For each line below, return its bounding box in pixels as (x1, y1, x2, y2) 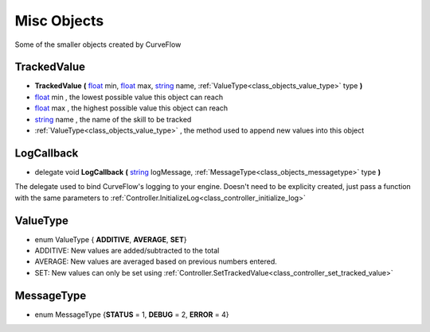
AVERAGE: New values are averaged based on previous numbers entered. (34, 257, 278, 266)
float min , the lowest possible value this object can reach (34, 92, 224, 102)
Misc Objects (14, 12, 104, 29)
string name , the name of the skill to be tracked (34, 114, 192, 124)
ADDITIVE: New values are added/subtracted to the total (34, 246, 220, 255)
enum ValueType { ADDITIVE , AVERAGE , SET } (34, 234, 187, 244)
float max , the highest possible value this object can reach (34, 103, 229, 113)
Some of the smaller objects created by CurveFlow (14, 40, 182, 49)
